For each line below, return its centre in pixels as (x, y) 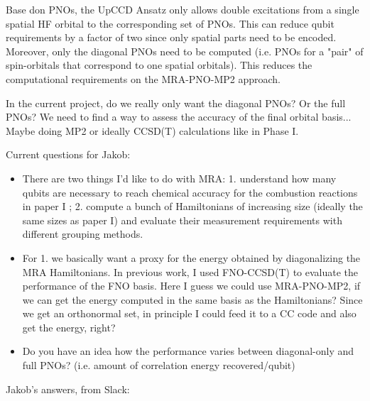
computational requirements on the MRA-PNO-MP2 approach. (143, 78)
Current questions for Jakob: (68, 154)
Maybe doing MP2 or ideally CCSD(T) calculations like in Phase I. (152, 130)
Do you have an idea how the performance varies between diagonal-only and (188, 351)
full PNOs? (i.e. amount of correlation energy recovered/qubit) (159, 365)
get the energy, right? (69, 327)
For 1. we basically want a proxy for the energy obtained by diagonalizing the (191, 257)
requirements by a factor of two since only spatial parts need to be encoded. (171, 37)
